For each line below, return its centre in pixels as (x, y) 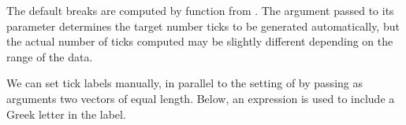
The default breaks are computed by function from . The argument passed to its (200, 10)
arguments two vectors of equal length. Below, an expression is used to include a (201, 98)
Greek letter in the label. (66, 114)
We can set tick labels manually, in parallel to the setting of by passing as (184, 83)
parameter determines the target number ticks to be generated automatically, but (203, 26)
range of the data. (50, 56)
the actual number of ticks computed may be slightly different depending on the (200, 41)
